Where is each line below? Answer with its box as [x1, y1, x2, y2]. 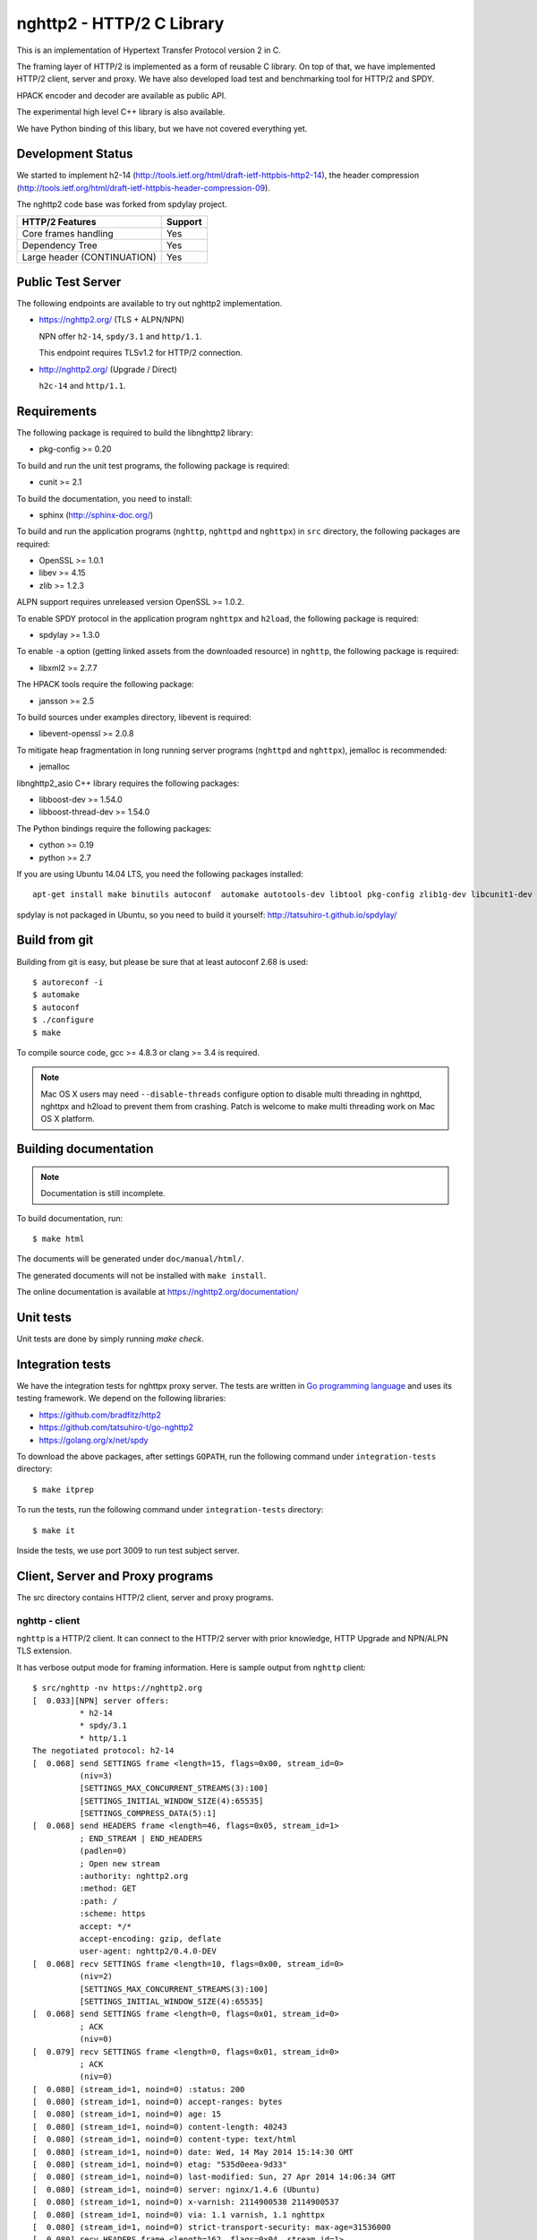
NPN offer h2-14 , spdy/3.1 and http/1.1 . [38, 331, 202, 341]
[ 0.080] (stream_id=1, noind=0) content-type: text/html [32, 2134, 297, 2145]
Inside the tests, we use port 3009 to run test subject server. [16, 1545, 240, 1555]
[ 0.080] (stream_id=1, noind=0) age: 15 [32, 2109, 222, 2119]
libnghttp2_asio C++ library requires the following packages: [16, 778, 240, 788]
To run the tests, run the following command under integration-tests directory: [16, 1504, 324, 1515]
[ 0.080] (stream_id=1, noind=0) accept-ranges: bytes [32, 2097, 283, 2107]
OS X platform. [40, 1114, 96, 1124]
